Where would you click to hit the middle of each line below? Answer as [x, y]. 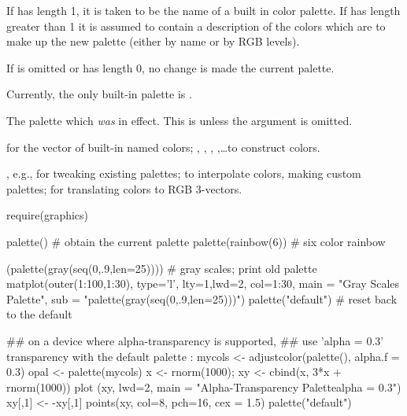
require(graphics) [48, 215]
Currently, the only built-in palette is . [99, 94]
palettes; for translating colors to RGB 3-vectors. [124, 188]
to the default [39, 314]
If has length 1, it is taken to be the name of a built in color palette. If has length [203, 10]
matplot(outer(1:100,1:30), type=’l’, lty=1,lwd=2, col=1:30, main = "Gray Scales [203, 283]
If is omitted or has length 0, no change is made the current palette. [170, 67]
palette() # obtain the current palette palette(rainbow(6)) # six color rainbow [196, 241]
